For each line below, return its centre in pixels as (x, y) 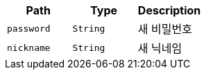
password (29, 28)
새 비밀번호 (165, 29)
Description (169, 10)
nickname (29, 47)
